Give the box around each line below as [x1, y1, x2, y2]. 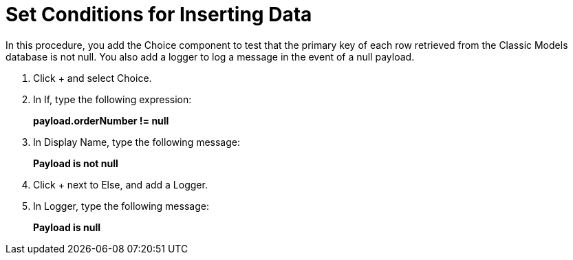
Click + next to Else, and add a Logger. [33, 178, 208, 191]
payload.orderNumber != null [33, 114, 169, 127]
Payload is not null [33, 157, 118, 169]
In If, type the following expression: [33, 93, 192, 105]
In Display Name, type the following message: [33, 136, 241, 148]
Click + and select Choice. [33, 72, 152, 84]
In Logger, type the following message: [33, 199, 209, 212]
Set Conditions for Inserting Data [6, 3, 312, 26]
